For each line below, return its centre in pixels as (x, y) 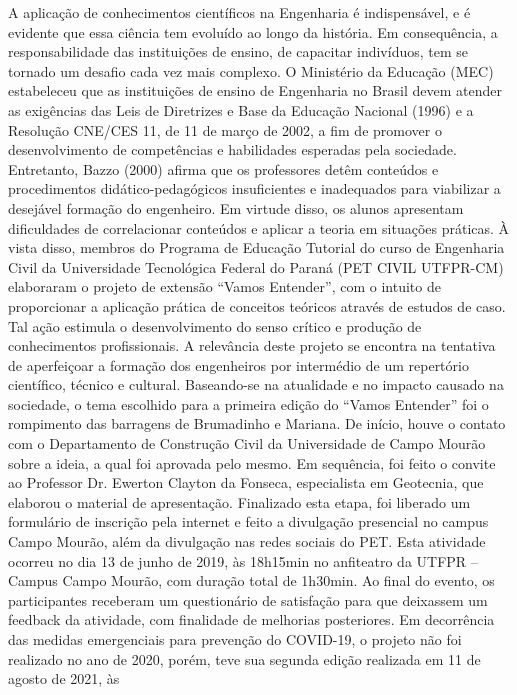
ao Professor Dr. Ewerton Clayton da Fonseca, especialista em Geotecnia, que (246, 482)
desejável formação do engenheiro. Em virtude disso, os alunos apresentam (236, 207)
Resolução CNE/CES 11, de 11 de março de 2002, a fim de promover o (225, 129)
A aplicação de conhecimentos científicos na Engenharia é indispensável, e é (239, 12)
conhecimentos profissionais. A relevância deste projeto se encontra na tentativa (252, 345)
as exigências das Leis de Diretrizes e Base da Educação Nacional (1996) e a (241, 109)
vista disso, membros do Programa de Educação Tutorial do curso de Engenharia (256, 247)
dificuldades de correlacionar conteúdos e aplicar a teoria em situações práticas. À (259, 227)
